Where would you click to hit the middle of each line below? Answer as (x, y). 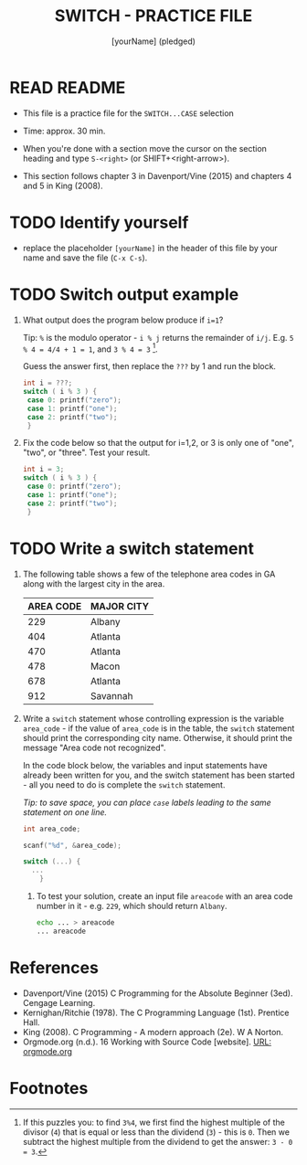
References (54, 967)
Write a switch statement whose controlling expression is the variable (153, 718)
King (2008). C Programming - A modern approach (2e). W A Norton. (153, 1032)
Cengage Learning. (59, 1002)
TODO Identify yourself (99, 222)
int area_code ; (52, 829)
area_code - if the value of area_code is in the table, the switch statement (159, 728)
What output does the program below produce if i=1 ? (123, 320)
